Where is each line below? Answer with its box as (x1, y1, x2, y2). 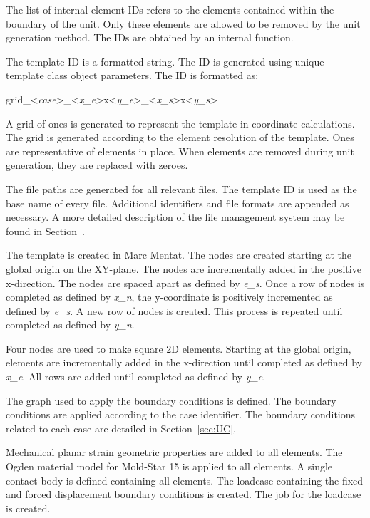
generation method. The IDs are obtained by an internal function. (6, 30, 294, 45)
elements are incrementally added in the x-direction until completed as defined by (6, 355, 362, 370)
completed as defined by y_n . (6, 317, 135, 332)
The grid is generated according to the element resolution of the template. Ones (6, 130, 354, 145)
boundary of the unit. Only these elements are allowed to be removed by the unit (6, 16, 361, 31)
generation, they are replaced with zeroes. (6, 157, 188, 172)
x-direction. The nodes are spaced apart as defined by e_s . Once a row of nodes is (6, 275, 365, 290)
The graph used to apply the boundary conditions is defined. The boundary (6, 393, 336, 408)
